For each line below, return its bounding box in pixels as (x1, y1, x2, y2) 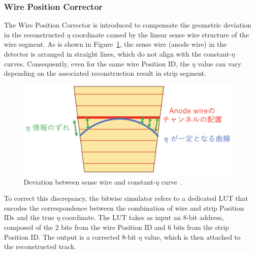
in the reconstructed (4, 29, 65, 39)
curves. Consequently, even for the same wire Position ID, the (4, 58, 190, 68)
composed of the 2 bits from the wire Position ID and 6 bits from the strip (4, 221, 229, 232)
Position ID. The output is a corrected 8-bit (4, 231, 136, 242)
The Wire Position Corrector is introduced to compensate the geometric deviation (4, 20, 252, 30)
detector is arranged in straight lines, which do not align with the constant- (4, 49, 232, 59)
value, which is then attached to (144, 231, 241, 242)
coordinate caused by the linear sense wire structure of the (72, 29, 249, 39)
